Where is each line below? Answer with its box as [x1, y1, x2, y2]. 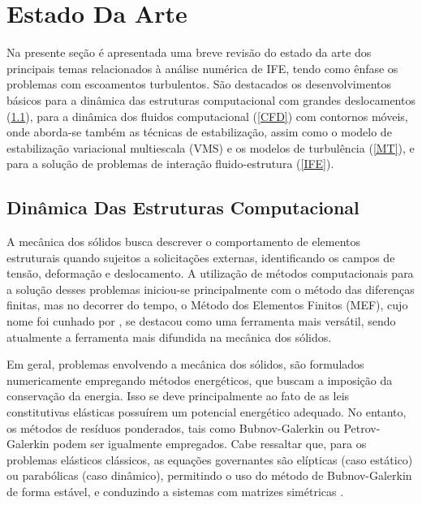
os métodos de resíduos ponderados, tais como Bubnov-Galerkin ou [6, 419, 340, 436]
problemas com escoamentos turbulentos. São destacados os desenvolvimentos [6, 76, 391, 93]
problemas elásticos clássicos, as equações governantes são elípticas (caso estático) [6, 451, 413, 468]
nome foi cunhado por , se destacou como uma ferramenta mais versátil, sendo [6, 313, 396, 330]
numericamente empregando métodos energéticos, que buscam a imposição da [6, 371, 393, 388]
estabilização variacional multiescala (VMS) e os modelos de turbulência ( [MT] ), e [6, 139, 415, 156]
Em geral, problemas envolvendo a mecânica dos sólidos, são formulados [6, 356, 364, 373]
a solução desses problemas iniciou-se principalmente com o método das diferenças [6, 280, 415, 297]
